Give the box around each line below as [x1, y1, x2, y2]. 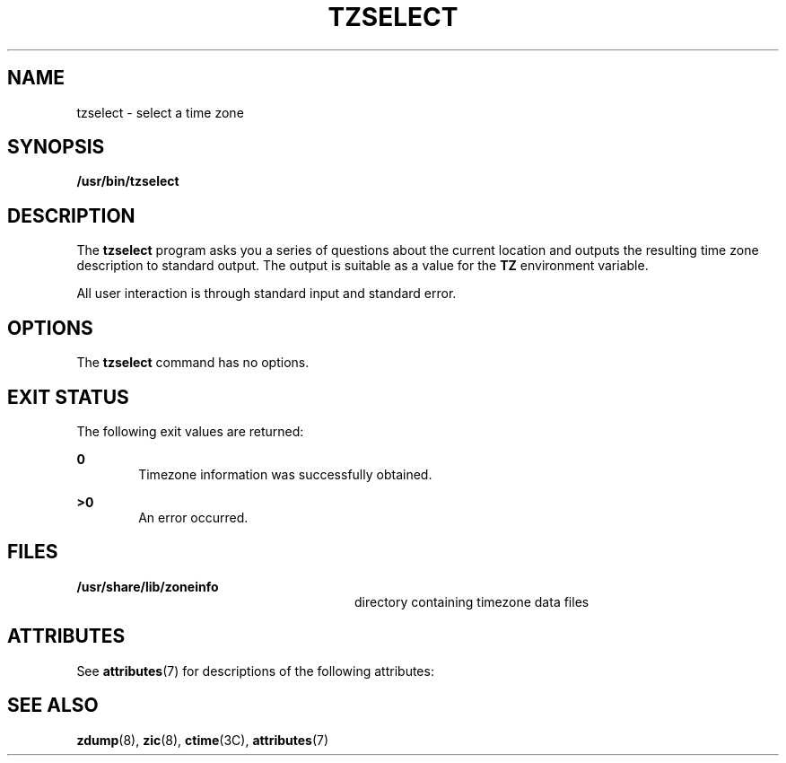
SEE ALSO [7, 694, 99, 717]
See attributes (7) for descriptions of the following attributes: [76, 662, 434, 679]
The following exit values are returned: [76, 423, 304, 439]
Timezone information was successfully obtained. [138, 466, 432, 482]
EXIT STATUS [7, 385, 129, 408]
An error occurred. [138, 509, 249, 525]
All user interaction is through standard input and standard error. [76, 285, 457, 302]
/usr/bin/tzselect [76, 173, 179, 189]
